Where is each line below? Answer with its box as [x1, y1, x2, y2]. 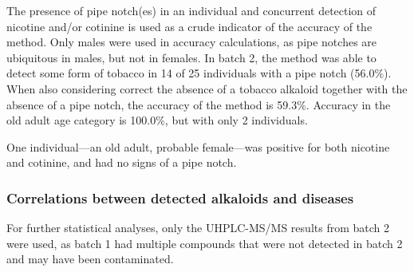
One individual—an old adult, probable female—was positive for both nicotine [6, 138, 390, 155]
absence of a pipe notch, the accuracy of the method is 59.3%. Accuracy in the [6, 96, 391, 112]
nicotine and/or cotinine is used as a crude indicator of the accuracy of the [6, 18, 373, 34]
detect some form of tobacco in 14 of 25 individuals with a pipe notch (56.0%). [6, 65, 392, 81]
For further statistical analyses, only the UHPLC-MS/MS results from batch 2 [6, 219, 389, 236]
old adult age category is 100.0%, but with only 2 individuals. [6, 112, 308, 128]
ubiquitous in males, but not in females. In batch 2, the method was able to [6, 49, 377, 65]
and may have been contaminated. [6, 250, 174, 267]
